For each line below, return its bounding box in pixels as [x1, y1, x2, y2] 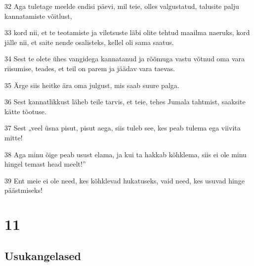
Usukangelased [4, 248, 82, 263]
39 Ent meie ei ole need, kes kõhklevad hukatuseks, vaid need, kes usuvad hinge [4, 175, 245, 185]
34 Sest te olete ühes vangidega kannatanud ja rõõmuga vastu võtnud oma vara [4, 53, 245, 64]
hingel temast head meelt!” [4, 159, 86, 169]
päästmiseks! [4, 185, 42, 195]
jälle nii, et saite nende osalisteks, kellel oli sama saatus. [4, 37, 174, 47]
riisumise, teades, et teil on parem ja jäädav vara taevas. [4, 63, 175, 73]
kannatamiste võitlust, [4, 10, 72, 21]
